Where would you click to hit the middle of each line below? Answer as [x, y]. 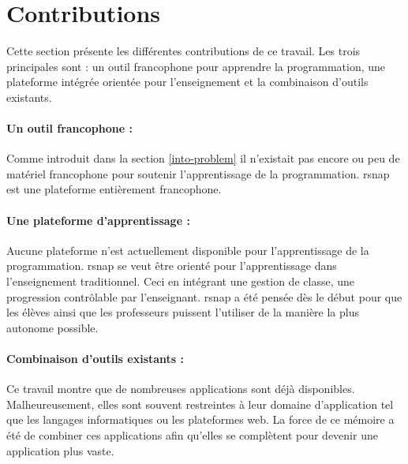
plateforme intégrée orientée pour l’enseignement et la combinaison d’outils [187, 82]
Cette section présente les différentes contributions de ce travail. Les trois [183, 51]
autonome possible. [52, 327]
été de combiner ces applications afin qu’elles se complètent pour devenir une [192, 435]
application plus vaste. [60, 450]
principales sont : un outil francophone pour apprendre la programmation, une [196, 66]
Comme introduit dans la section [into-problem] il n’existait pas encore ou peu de [203, 158]
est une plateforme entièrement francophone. [114, 189]
